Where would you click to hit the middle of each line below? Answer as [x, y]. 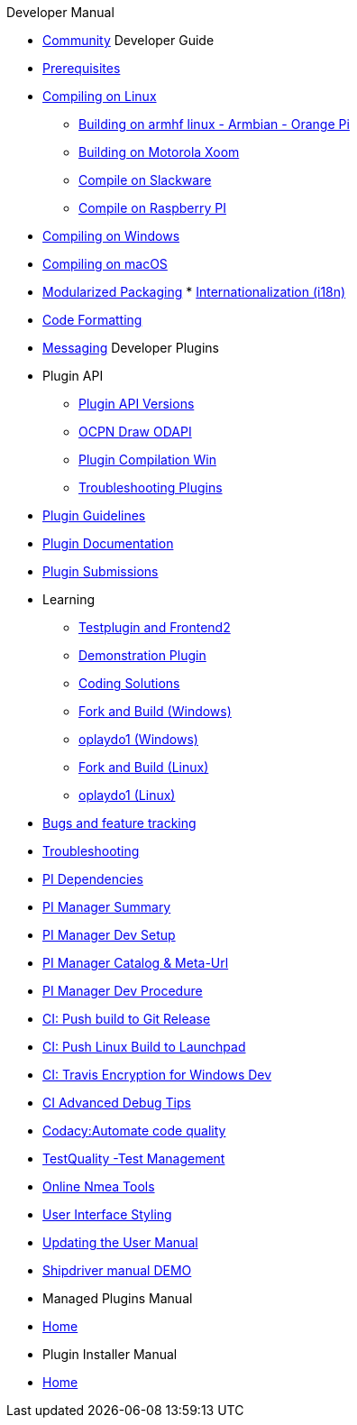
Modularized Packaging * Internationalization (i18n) [194, 292]
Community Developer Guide [128, 40]
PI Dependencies [93, 879]
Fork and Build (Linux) [144, 767]
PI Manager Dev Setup [109, 935]
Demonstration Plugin [142, 655]
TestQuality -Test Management [134, 1158]
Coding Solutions [129, 683]
